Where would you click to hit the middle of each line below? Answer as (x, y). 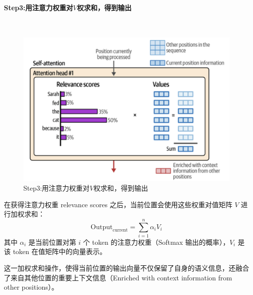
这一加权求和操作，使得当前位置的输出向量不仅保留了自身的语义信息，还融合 (126, 268)
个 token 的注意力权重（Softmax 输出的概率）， (156, 242)
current (120, 230)
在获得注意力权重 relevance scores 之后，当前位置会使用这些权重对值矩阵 (118, 204)
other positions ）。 (31, 287)
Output (102, 227)
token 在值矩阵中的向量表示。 (60, 251)
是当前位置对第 (52, 242)
